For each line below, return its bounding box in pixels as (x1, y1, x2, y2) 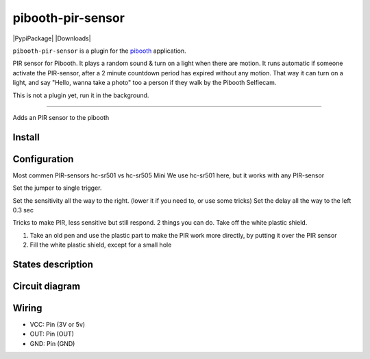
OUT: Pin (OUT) (29, 330, 75, 338)
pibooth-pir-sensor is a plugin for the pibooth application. (12, 47, 186, 55)
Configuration (12, 153, 74, 164)
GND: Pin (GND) (29, 339, 75, 347)
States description (12, 258, 94, 270)
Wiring (12, 302, 42, 314)
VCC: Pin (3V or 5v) (29, 321, 86, 329)
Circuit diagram (12, 280, 81, 292)
